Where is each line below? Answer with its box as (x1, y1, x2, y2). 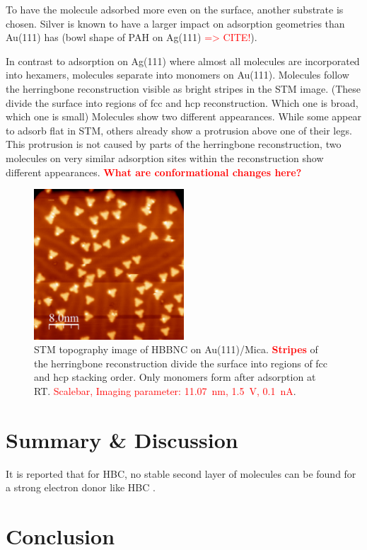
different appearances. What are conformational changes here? (6, 164, 302, 179)
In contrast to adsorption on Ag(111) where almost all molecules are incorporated (6, 53, 360, 68)
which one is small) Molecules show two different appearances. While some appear (6, 109, 361, 124)
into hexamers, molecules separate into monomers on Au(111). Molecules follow (6, 67, 349, 82)
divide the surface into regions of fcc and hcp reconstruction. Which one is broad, (6, 95, 359, 110)
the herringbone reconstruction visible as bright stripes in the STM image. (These (6, 81, 361, 96)
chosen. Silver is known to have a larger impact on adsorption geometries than (6, 16, 345, 30)
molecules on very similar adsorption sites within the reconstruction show (6, 150, 324, 165)
